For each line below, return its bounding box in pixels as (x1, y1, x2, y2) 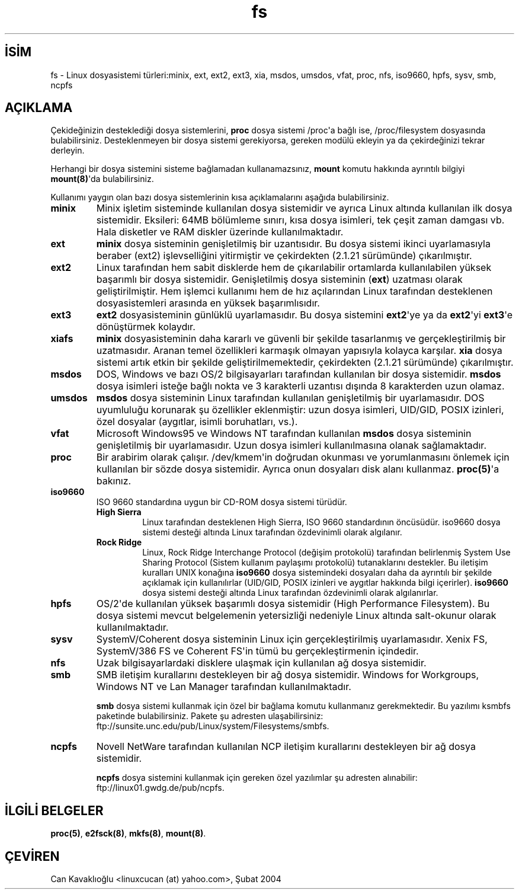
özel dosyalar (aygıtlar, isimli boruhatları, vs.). (96, 416, 298, 428)
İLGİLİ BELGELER (5, 803, 104, 818)
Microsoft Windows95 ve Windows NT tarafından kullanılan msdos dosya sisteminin (96, 427, 472, 440)
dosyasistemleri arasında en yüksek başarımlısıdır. (96, 297, 320, 309)
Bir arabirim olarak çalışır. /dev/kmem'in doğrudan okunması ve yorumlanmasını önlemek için (96, 451, 510, 464)
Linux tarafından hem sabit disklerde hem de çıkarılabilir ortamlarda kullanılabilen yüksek (96, 261, 492, 274)
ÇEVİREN (5, 848, 60, 864)
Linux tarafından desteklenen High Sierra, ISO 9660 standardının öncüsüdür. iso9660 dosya (142, 517, 501, 528)
